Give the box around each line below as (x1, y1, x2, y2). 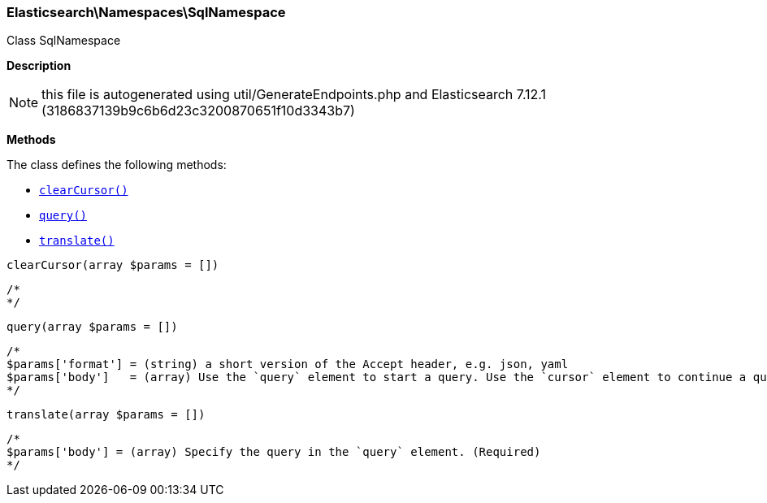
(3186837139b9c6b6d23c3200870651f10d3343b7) (41, 102, 355, 119)
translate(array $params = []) (6, 408, 206, 422)
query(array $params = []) (6, 320, 178, 334)
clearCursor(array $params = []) (6, 258, 219, 272)
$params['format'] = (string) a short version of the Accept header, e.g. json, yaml (6, 358, 569, 371)
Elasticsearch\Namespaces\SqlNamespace (6, 4, 286, 20)
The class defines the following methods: (6, 158, 227, 172)
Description (6, 59, 71, 73)
